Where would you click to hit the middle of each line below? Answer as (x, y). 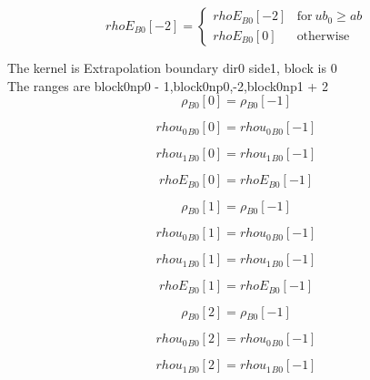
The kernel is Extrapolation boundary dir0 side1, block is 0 (172, 67)
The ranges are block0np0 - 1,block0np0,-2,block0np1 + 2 (168, 85)
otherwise (323, 36)
